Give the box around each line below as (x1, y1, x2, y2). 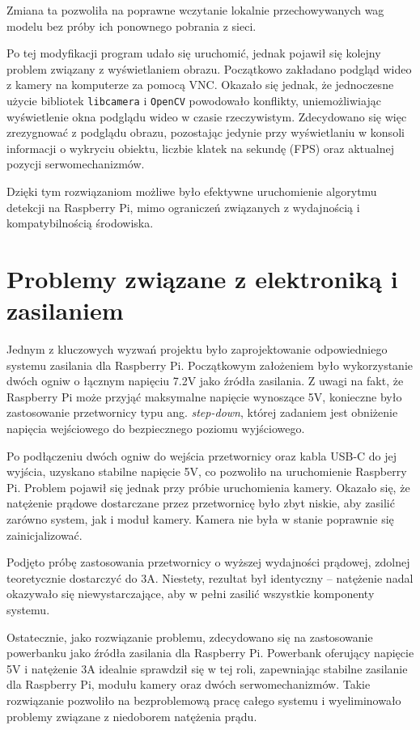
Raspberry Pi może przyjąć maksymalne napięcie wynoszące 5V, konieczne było (6, 388, 402, 405)
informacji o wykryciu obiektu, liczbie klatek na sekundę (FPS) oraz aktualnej (6, 139, 394, 156)
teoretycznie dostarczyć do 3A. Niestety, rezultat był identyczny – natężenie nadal (6, 569, 414, 586)
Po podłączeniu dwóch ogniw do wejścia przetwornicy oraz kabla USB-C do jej (6, 447, 397, 464)
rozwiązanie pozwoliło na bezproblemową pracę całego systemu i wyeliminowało (6, 691, 401, 708)
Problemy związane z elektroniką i (6, 261, 398, 295)
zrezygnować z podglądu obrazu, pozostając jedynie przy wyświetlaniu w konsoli (6, 124, 405, 141)
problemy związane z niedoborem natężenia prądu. (6, 707, 257, 724)
